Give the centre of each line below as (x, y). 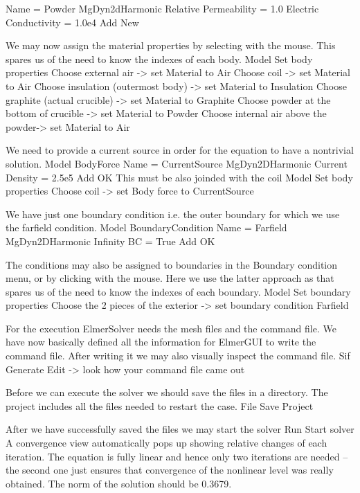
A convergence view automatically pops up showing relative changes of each (166, 443)
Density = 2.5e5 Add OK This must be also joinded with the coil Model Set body (179, 177)
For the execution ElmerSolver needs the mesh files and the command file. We (171, 328)
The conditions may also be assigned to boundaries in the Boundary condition (172, 264)
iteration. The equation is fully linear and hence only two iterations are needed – (177, 456)
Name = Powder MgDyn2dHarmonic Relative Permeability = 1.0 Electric (162, 8)
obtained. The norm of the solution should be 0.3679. (119, 483)
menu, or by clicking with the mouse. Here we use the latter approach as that (170, 278)
